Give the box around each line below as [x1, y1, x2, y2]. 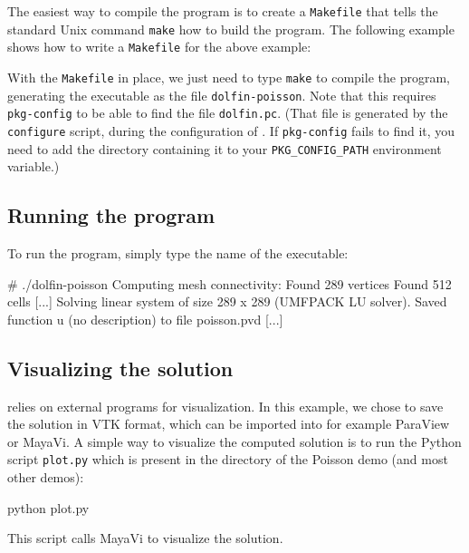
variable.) [7, 157, 60, 176]
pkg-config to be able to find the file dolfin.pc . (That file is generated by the [7, 103, 448, 122]
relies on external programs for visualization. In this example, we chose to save [7, 396, 444, 415]
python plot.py [7, 498, 90, 517]
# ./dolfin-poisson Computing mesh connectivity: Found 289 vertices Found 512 [7, 274, 452, 293]
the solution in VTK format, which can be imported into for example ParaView [7, 414, 450, 433]
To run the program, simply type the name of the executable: [7, 244, 349, 263]
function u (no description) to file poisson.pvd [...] [7, 309, 283, 328]
